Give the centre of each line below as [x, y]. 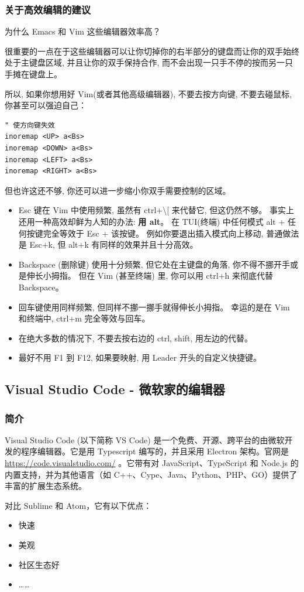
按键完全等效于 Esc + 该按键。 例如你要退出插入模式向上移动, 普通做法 [163, 233]
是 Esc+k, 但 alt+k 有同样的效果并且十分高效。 [108, 244]
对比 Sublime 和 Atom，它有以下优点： [78, 505]
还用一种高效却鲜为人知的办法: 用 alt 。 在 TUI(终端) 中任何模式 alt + [152, 221]
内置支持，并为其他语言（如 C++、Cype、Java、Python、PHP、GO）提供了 [151, 474]
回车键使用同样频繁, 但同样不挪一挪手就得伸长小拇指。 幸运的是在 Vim [154, 307]
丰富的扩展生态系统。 [46, 486]
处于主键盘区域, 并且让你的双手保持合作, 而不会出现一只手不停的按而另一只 [149, 62]
